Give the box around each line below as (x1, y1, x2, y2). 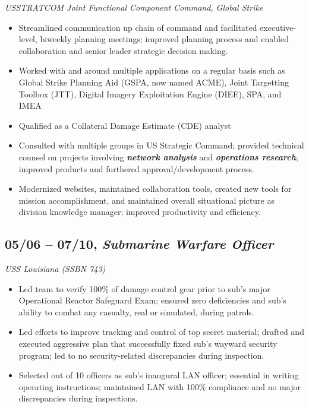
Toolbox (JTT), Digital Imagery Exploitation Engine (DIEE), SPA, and (18, 87, 282, 100)
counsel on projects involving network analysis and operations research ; (18, 150, 298, 163)
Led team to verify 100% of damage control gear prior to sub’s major (18, 282, 270, 295)
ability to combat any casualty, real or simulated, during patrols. (18, 305, 254, 318)
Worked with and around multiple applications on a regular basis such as (18, 64, 285, 77)
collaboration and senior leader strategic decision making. (18, 44, 228, 56)
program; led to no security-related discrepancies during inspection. (18, 349, 264, 361)
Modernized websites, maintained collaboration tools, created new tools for (18, 182, 292, 195)
